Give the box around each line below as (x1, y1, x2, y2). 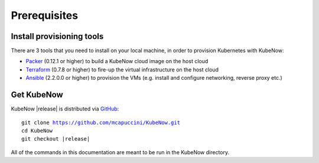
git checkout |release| (21, 136, 90, 142)
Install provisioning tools (11, 31, 104, 41)
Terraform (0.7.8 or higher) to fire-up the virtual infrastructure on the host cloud (25, 66, 219, 73)
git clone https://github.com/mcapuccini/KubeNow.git (21, 119, 180, 126)
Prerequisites (11, 9, 79, 22)
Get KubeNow (11, 90, 63, 100)
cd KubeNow (21, 127, 53, 134)
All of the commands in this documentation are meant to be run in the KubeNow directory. (11, 148, 230, 156)
